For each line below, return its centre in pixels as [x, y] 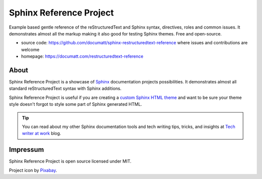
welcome [30, 49]
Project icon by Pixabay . [33, 170]
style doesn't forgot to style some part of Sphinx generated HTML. [76, 104]
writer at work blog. [42, 133]
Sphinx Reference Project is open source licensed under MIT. [70, 161]
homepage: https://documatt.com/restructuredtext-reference [82, 56]
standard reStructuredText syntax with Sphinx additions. [65, 89]
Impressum [26, 150]
